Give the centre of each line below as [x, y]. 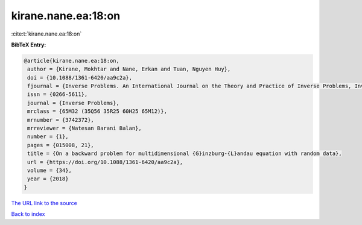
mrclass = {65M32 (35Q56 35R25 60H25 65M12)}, [97, 111]
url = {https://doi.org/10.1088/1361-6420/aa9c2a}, [105, 162]
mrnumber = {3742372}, [61, 120]
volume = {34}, [50, 170]
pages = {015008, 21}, [61, 145]
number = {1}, [48, 137]
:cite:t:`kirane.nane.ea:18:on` [46, 34]
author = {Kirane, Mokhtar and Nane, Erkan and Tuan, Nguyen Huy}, [129, 69]
